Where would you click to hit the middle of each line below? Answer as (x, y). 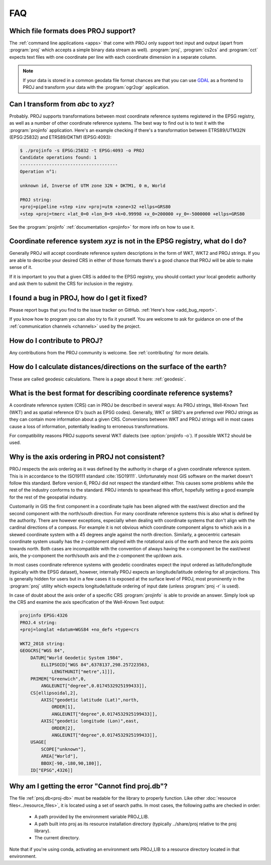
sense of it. (21, 267)
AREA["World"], (60, 756)
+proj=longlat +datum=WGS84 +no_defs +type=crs (79, 630)
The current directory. (57, 838)
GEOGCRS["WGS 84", (42, 651)
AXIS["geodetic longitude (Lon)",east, (90, 721)
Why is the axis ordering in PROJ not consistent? (87, 457)
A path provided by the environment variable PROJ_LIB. (92, 817)
